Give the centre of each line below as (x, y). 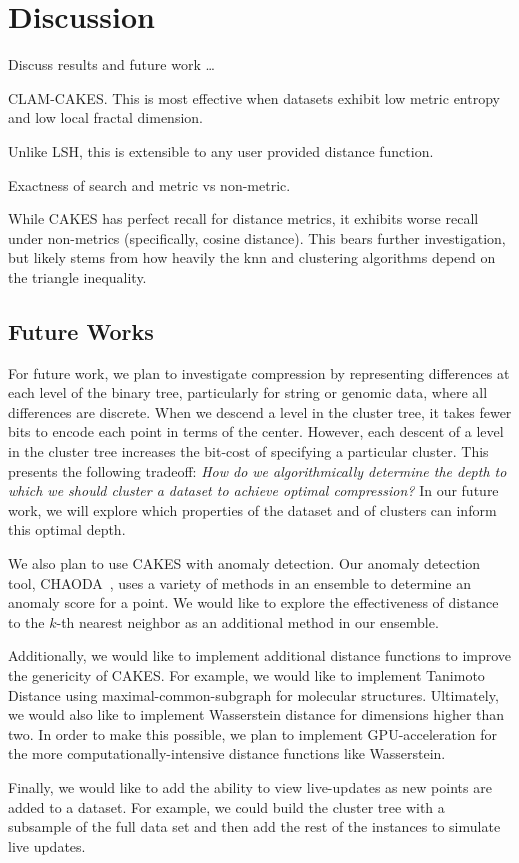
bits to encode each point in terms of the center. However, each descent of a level (256, 431)
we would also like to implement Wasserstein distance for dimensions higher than (256, 714)
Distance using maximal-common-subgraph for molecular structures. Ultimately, (253, 694)
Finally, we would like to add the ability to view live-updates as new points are (250, 786)
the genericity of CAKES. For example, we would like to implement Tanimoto (246, 674)
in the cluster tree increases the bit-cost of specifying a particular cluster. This (248, 451)
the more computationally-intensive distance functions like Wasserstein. (227, 753)
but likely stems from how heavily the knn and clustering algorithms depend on (252, 257)
